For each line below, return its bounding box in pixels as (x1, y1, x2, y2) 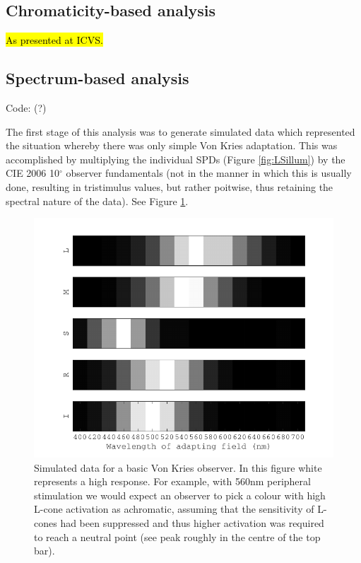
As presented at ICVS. (6, 33, 103, 47)
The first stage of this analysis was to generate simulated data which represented (6, 124, 355, 139)
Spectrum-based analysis (6, 67, 189, 89)
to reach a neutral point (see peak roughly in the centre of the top (34, 529, 321, 544)
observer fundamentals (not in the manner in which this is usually (66, 166, 352, 180)
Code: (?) (6, 100, 47, 115)
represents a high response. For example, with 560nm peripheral (34, 474, 311, 489)
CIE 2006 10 (6, 166, 60, 180)
